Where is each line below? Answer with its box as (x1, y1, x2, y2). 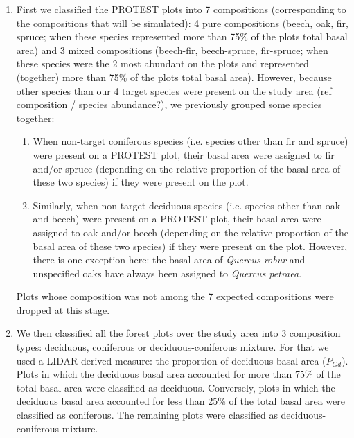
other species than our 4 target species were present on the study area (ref (16, 83, 332, 98)
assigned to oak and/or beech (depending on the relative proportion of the (33, 225, 348, 239)
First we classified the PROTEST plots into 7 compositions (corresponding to (16, 2, 346, 16)
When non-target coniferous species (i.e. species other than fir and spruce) (33, 134, 348, 148)
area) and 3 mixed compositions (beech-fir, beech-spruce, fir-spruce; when (16, 42, 328, 57)
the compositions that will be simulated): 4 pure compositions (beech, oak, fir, (16, 15, 348, 30)
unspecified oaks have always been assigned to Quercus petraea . (33, 265, 302, 280)
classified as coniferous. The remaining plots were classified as (16, 408, 278, 422)
